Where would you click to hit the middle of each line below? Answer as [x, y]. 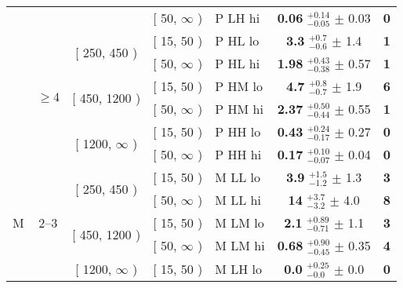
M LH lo [239, 268]
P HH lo [238, 132]
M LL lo [238, 177]
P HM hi [239, 109]
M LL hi [238, 200]
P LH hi [238, 18]
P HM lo [239, 86]
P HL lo [237, 41]
